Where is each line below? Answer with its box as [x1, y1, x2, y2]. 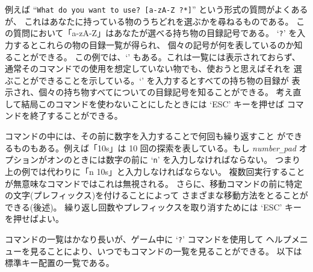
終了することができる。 [29, 109, 123, 122]
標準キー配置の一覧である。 [5, 256, 114, 269]
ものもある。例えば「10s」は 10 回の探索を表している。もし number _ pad [13, 141, 296, 154]
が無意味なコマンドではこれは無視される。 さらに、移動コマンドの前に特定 [5, 177, 303, 189]
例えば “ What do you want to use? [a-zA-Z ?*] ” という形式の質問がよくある [5, 3, 308, 15]
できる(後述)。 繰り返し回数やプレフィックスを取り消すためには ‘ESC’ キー [5, 200, 302, 213]
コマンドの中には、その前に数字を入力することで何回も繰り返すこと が [5, 130, 286, 142]
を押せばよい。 [5, 212, 64, 225]
